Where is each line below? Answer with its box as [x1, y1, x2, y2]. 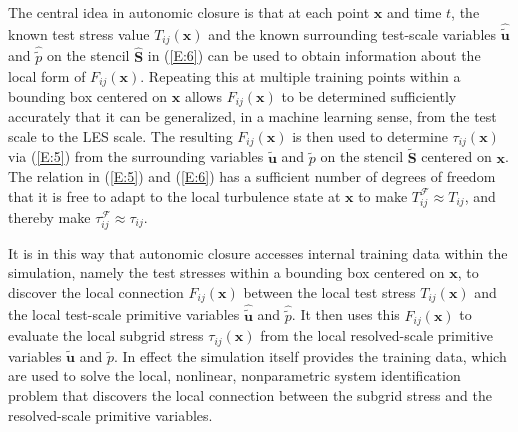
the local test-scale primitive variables [8, 304, 240, 325]
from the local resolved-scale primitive [260, 325, 494, 346]
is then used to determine [292, 126, 448, 147]
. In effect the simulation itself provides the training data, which [113, 345, 507, 366]
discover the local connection [8, 281, 184, 302]
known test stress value [8, 24, 150, 45]
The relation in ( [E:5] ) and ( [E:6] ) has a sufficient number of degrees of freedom [8, 166, 496, 187]
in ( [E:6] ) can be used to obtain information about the [147, 45, 481, 66]
